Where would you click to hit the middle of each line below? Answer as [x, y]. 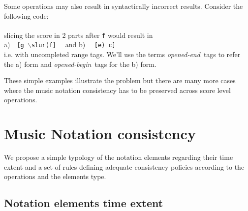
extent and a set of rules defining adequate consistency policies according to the [124, 166]
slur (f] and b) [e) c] [73, 45]
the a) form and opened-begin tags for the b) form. [80, 64]
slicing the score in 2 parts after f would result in [78, 35]
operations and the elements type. [55, 176]
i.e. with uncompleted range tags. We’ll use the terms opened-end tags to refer [122, 54]
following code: [26, 15]
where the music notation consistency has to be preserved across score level [117, 90]
